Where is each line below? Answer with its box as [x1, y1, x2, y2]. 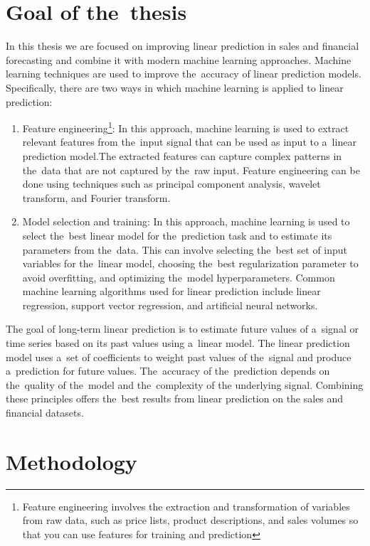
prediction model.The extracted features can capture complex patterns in [22, 148, 342, 163]
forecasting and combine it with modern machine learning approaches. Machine [6, 52, 351, 67]
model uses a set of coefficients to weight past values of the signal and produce [6, 349, 351, 364]
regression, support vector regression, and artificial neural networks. [22, 297, 318, 312]
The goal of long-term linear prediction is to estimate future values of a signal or [6, 321, 359, 336]
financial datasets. [6, 405, 84, 420]
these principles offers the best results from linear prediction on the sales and [6, 391, 344, 406]
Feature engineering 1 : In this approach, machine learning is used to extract [22, 119, 349, 135]
